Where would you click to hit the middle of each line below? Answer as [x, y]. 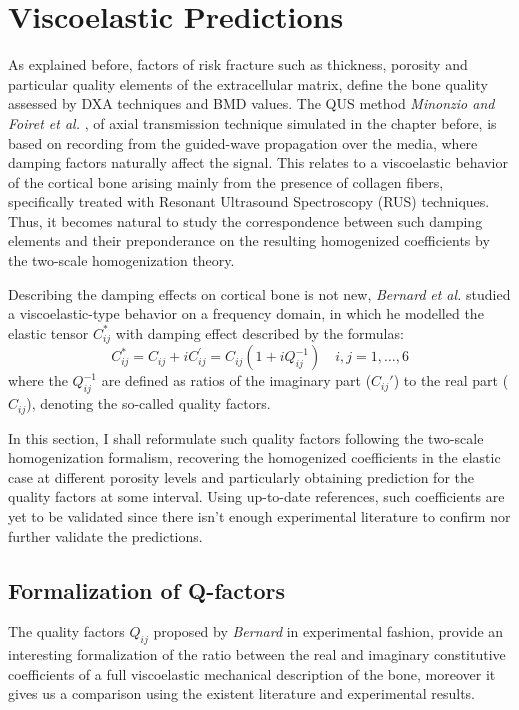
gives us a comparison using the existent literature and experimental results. [241, 693]
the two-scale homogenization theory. [121, 260]
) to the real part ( [451, 380]
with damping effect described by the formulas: [259, 332]
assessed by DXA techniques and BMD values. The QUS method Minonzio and [251, 103]
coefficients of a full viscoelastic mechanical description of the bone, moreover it [252, 673]
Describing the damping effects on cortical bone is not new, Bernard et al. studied [259, 293]
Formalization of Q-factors [147, 589]
